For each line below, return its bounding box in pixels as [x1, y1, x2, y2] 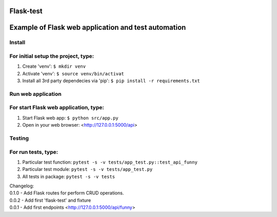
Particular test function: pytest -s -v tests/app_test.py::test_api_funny [22, 159, 197, 165]
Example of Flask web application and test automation [9, 23, 186, 32]
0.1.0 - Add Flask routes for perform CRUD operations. [9, 190, 124, 196]
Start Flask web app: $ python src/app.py [22, 114, 119, 121]
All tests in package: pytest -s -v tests [22, 173, 115, 180]
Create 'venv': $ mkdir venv [22, 63, 86, 69]
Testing [9, 134, 29, 142]
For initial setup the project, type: [9, 52, 94, 60]
